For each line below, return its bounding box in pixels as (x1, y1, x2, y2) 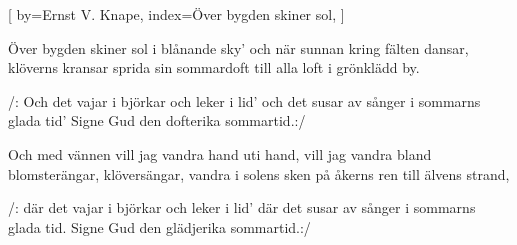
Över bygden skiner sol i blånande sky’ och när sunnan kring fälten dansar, (8, 37, 469, 58)
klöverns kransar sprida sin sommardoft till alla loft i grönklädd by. (8, 57, 420, 78)
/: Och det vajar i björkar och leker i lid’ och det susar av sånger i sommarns (8, 90, 481, 111)
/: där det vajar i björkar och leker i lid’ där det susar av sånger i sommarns (8, 197, 476, 218)
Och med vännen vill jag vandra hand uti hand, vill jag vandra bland (8, 143, 432, 164)
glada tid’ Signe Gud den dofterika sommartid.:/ (8, 110, 306, 131)
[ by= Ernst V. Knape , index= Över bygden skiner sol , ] (8, 4, 345, 24)
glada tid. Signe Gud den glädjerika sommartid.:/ (8, 216, 311, 237)
